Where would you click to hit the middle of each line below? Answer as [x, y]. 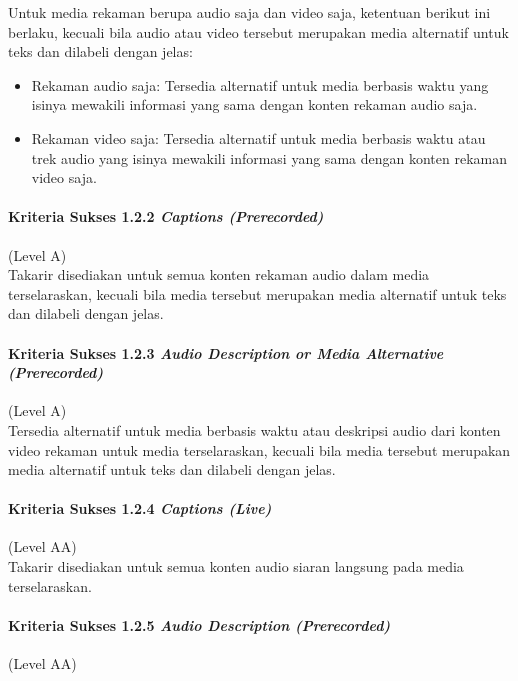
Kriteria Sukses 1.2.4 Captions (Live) [140, 508]
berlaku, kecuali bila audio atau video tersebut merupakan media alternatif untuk [258, 31]
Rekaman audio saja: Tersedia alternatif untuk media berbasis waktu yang [260, 84]
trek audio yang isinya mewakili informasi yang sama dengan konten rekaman [269, 157]
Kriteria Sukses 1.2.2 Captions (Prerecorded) [166, 216]
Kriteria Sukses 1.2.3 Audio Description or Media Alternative [226, 352]
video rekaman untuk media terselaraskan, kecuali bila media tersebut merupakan [259, 449]
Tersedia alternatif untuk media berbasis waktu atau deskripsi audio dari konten [254, 429]
